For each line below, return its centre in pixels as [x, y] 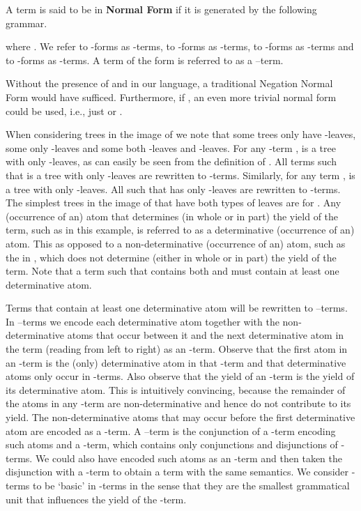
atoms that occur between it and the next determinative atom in [206, 335]
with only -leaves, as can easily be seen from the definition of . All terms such [171, 161]
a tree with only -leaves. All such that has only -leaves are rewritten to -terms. [173, 189]
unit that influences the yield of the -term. [96, 499]
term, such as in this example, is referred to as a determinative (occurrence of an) [180, 230]
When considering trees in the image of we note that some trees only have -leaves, [181, 134]
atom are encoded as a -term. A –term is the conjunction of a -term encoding [171, 430]
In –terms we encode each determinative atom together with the [143, 321]
